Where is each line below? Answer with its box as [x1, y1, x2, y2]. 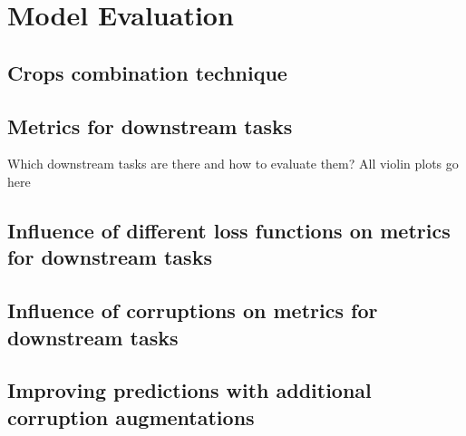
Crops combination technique [7, 58, 287, 86]
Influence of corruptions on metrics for [7, 296, 378, 325]
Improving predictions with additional [7, 376, 372, 404]
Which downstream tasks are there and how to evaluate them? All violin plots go [7, 154, 459, 173]
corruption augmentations [7, 402, 255, 431]
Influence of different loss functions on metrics [7, 216, 451, 244]
